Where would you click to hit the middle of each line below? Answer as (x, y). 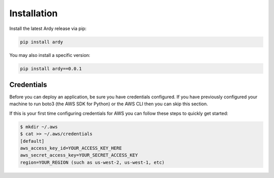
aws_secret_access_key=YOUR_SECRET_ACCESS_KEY (79, 155)
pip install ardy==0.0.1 (51, 68)
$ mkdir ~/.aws (39, 127)
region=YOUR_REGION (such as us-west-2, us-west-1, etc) (92, 162)
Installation (33, 13)
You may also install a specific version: (50, 55)
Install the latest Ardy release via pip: (48, 28)
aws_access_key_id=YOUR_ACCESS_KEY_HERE (71, 148)
